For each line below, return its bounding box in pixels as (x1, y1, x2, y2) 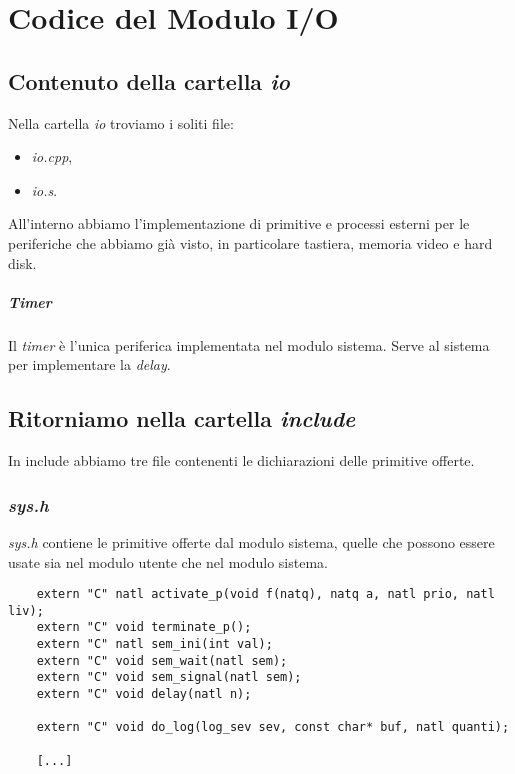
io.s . (31, 179, 58, 200)
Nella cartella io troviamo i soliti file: (8, 112, 234, 133)
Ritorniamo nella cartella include (8, 403, 356, 434)
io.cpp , (31, 146, 73, 167)
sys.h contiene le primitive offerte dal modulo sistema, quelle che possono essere (8, 531, 495, 552)
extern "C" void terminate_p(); (36, 620, 252, 635)
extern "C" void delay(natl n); (36, 687, 252, 702)
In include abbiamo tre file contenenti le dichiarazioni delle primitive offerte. (8, 450, 475, 471)
